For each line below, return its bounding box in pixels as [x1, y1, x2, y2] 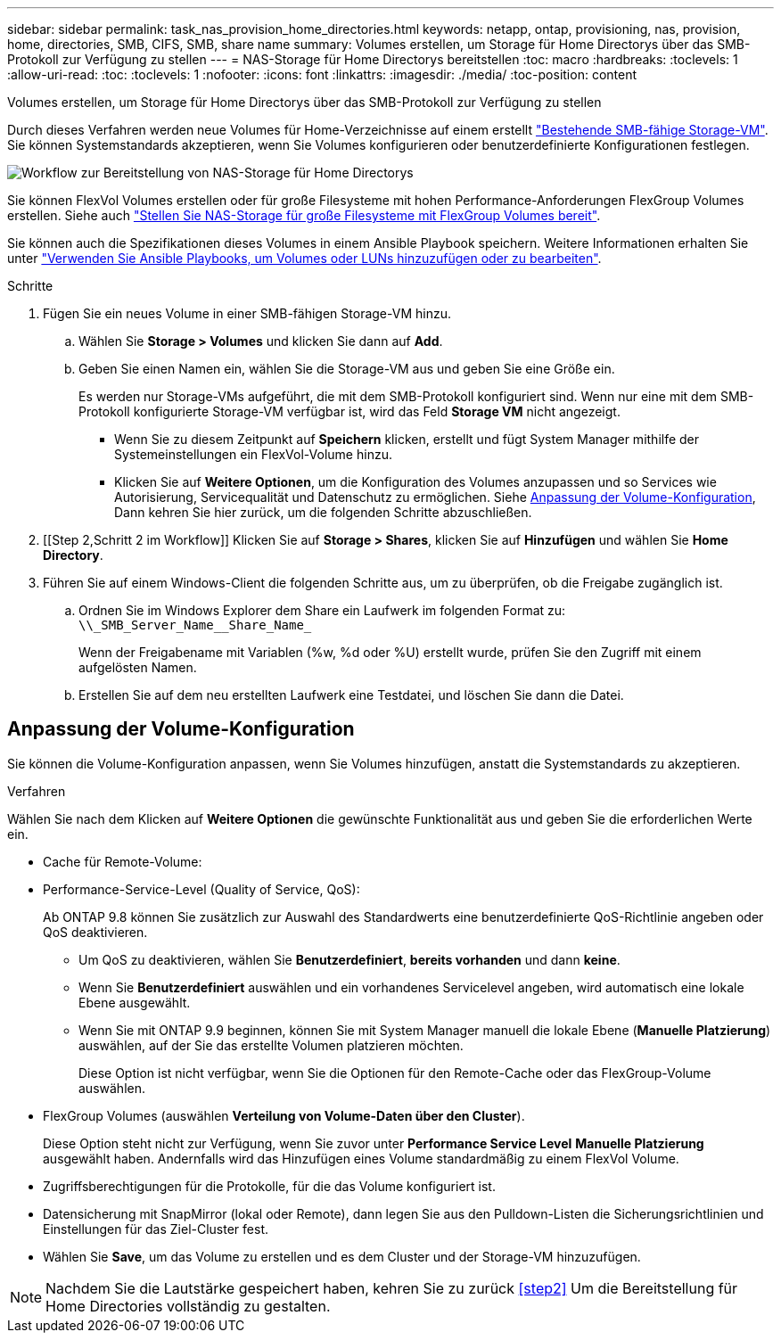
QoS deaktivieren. [43, 924, 148, 940]
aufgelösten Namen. [78, 660, 197, 675]
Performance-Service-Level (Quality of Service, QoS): [43, 881, 360, 897]
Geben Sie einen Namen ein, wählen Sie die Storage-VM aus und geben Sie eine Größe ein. [78, 361, 615, 376]
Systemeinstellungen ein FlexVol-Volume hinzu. [114, 447, 392, 462]
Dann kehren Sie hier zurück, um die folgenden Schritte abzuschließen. [114, 505, 532, 520]
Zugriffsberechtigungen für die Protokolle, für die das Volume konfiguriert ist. [43, 1178, 496, 1194]
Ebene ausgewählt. [78, 994, 191, 1010]
